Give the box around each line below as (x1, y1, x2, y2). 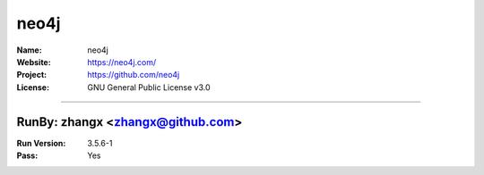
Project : (16, 70, 48, 80)
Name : (16, 45, 42, 55)
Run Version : (16, 137, 66, 148)
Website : (16, 56, 51, 67)
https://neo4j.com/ (87, 56, 157, 67)
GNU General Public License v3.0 (87, 81, 211, 93)
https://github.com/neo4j (87, 70, 180, 80)
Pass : (16, 150, 39, 161)
